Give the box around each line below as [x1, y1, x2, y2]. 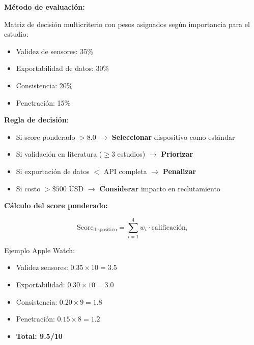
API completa [103, 165, 147, 176]
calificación [151, 224, 186, 231]
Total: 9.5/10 [16, 330, 63, 341]
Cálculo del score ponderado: [4, 200, 108, 211]
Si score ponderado [16, 131, 75, 142]
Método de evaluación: [4, 2, 85, 12]
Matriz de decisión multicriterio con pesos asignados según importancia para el [4, 18, 250, 29]
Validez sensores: [16, 262, 68, 273]
